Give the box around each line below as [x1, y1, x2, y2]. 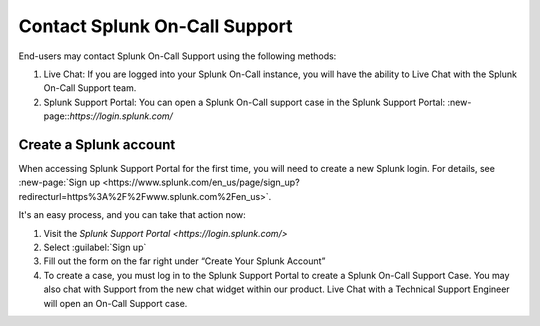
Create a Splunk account [18, 136, 176, 153]
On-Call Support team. [43, 82, 137, 94]
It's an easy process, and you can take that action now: [18, 209, 247, 221]
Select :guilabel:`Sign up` [43, 241, 147, 253]
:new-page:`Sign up [18, 176, 100, 189]
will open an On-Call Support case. [43, 297, 188, 309]
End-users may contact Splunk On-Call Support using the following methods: [18, 50, 337, 62]
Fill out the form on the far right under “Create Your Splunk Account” [43, 255, 326, 267]
